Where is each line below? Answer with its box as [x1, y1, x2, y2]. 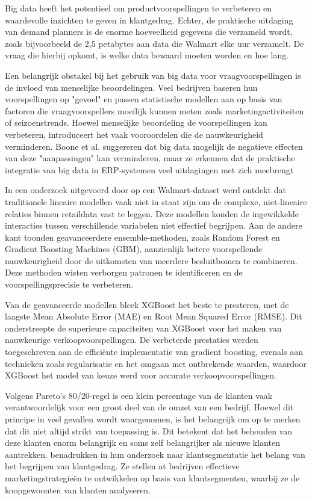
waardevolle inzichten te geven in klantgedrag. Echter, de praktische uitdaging [5, 13, 293, 26]
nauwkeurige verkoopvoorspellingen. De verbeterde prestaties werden [5, 333, 258, 346]
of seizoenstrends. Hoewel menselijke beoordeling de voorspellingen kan [5, 116, 267, 129]
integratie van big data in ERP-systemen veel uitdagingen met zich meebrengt [5, 163, 294, 176]
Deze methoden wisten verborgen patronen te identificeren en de [5, 266, 243, 279]
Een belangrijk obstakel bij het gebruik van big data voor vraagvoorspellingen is [5, 69, 301, 81]
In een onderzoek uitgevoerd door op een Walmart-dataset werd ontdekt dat [5, 184, 286, 196]
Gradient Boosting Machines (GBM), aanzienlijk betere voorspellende [5, 242, 263, 255]
